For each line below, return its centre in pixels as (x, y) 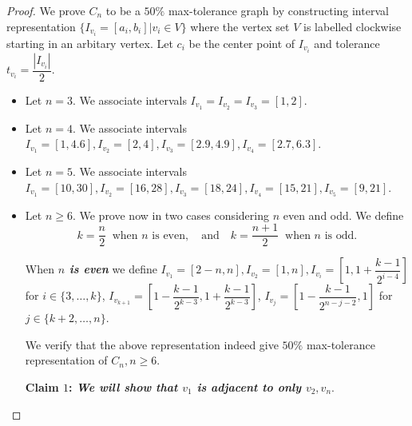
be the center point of (242, 43)
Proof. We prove (46, 10)
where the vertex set (240, 26)
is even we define (113, 269)
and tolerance (347, 43)
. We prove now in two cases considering (170, 215)
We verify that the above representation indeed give (152, 344)
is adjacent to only (249, 387)
